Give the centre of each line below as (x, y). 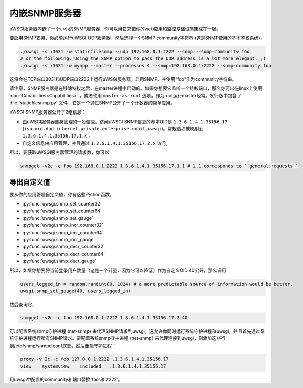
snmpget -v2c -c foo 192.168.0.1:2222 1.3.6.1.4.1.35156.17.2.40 (104, 318)
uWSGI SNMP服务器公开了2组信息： (48, 112)
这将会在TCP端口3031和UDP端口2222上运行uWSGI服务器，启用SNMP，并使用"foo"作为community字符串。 (123, 79)
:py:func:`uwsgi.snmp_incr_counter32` (63, 225)
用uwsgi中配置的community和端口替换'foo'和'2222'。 (66, 380)
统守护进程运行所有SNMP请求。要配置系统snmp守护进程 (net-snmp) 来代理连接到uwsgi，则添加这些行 (117, 338)
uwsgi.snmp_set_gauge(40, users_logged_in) (76, 291)
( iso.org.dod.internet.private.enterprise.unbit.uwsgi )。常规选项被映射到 (113, 129)
